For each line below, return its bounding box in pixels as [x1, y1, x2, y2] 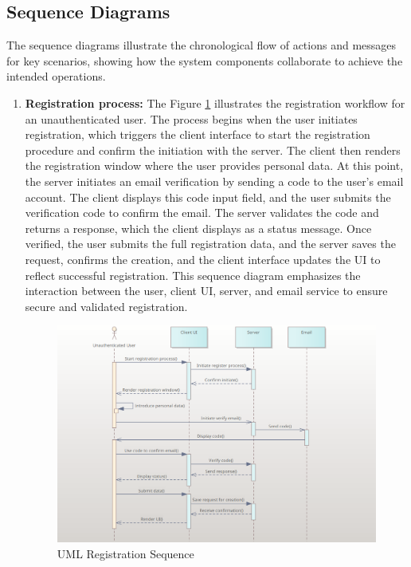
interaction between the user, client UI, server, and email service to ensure [25, 282, 388, 299]
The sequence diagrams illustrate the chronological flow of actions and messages [6, 37, 397, 53]
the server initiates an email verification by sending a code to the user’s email [25, 172, 404, 189]
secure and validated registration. [25, 297, 188, 314]
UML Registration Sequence [57, 545, 194, 561]
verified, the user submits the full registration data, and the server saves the [25, 235, 396, 252]
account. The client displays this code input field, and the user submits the [25, 188, 391, 205]
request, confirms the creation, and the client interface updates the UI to [25, 250, 381, 267]
